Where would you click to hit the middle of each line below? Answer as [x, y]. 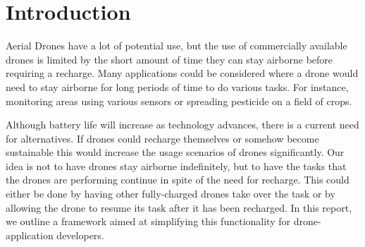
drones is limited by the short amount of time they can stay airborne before [169, 59]
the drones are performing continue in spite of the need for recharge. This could [178, 180]
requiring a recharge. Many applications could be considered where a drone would [182, 73]
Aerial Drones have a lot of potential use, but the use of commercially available [177, 46]
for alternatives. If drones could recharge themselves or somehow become [162, 138]
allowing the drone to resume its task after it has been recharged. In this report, [179, 207]
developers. [80, 235]
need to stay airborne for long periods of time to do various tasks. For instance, [177, 86]
